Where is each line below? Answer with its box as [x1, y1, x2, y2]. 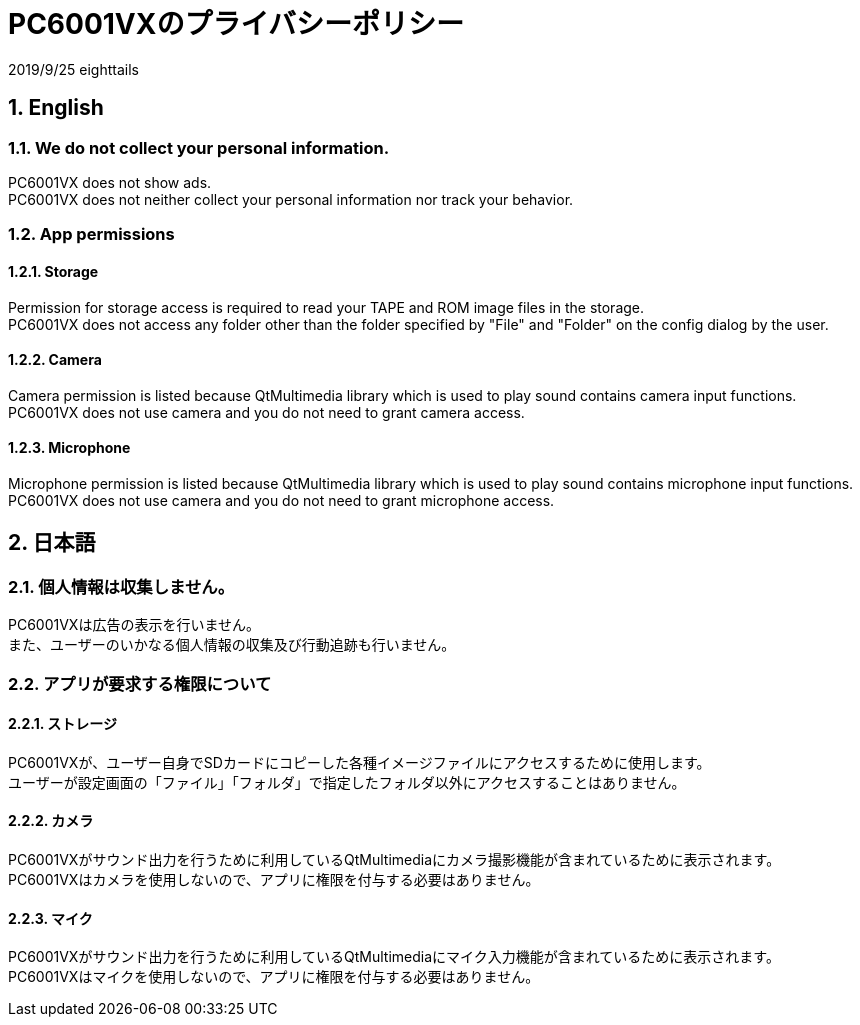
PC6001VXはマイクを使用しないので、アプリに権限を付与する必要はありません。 [8, 968, 540, 986]
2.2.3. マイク [8, 909, 93, 927]
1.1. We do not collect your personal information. [8, 137, 390, 158]
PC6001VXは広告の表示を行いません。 [8, 616, 260, 634]
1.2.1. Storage [8, 262, 99, 280]
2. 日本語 [8, 530, 96, 556]
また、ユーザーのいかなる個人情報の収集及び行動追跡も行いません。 [8, 636, 456, 654]
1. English [8, 95, 104, 121]
